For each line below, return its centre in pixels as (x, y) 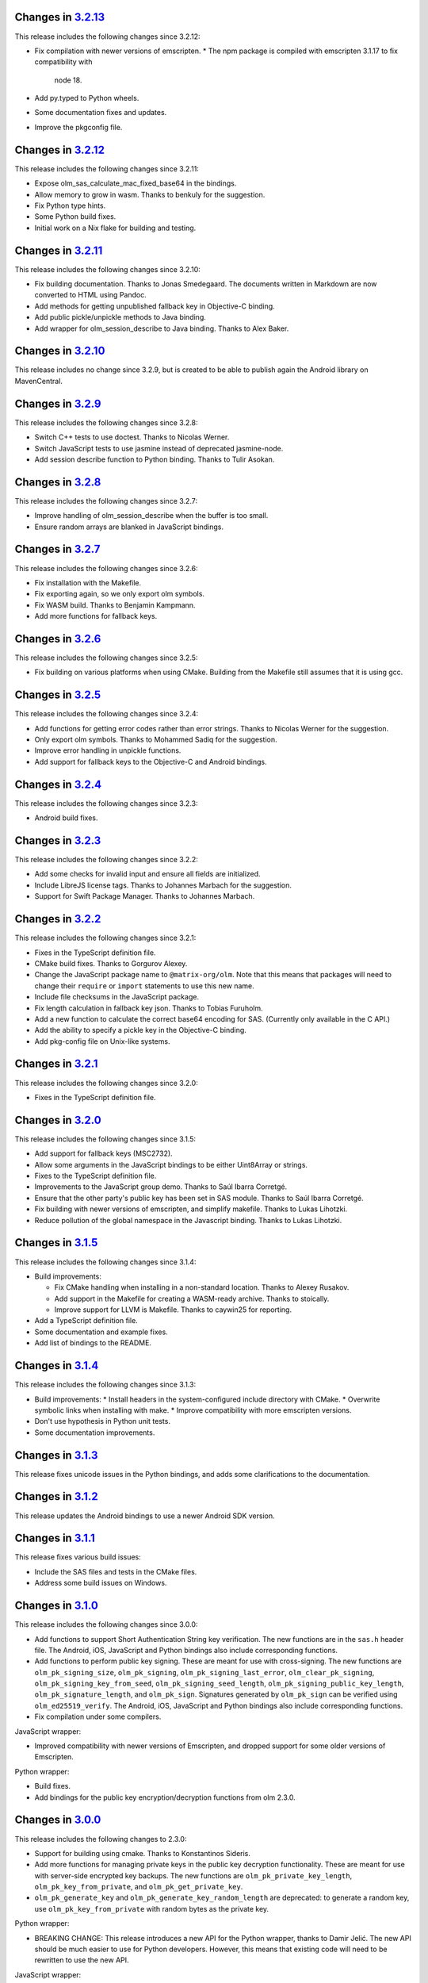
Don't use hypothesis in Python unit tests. (102, 1421)
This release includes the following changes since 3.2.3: (106, 803)
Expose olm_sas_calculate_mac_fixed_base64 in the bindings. (136, 183)
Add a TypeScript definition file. (86, 1321)
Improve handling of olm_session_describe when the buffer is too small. (151, 516)
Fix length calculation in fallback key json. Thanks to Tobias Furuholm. (149, 1008)
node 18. (68, 80)
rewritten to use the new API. (82, 1960)
